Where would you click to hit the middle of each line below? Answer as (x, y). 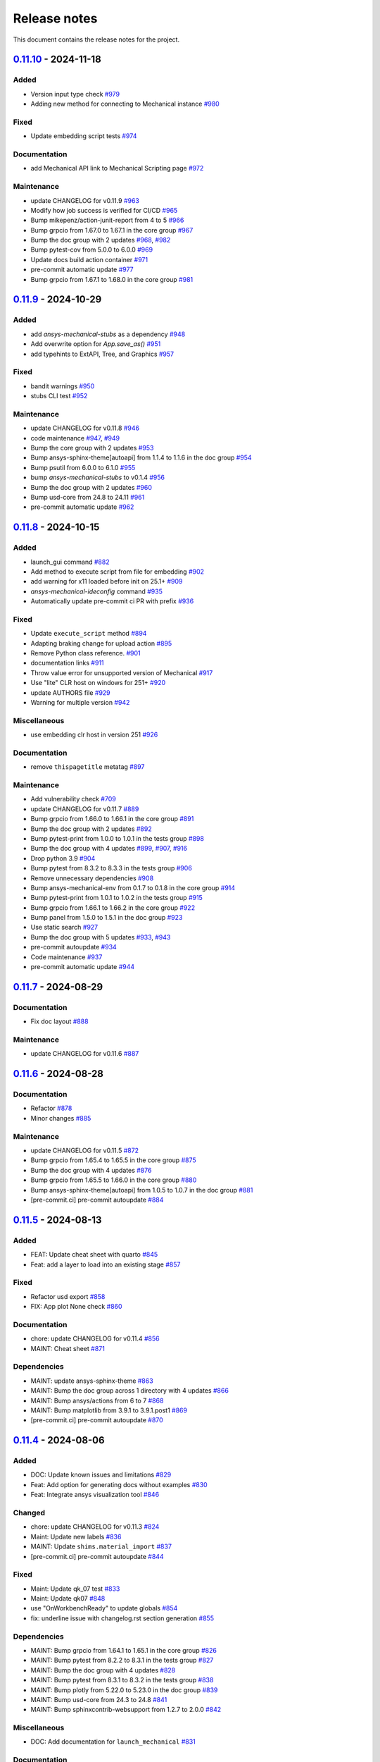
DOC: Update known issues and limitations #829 (101, 1475)
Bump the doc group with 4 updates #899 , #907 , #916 (109, 849)
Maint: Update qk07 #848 (68, 1598)
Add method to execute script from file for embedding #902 (117, 572)
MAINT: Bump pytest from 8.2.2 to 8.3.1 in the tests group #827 (122, 1661)
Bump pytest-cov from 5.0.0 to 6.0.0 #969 (92, 249)
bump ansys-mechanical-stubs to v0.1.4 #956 (98, 478)
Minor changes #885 (61, 1118)
